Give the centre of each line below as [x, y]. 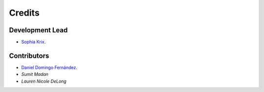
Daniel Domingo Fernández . [49, 67]
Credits [24, 13]
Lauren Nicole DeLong [44, 81]
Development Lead [38, 30]
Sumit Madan [35, 74]
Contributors [29, 56]
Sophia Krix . [33, 42]
